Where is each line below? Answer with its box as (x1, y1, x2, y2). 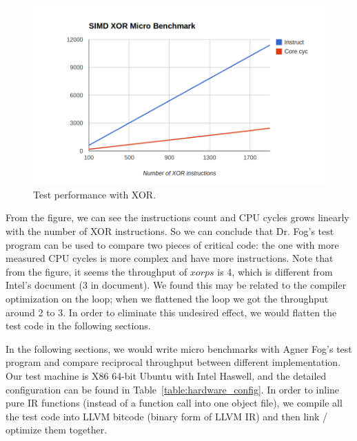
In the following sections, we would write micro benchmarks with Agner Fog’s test (6, 341, 352, 356)
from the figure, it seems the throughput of (6, 264, 187, 278)
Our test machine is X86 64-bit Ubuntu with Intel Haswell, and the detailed (6, 368, 327, 382)
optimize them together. (6, 422, 108, 437)
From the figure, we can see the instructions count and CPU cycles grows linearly (6, 210, 349, 225)
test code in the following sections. (6, 318, 151, 333)
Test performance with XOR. (33, 187, 156, 201)
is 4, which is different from (217, 264, 333, 278)
